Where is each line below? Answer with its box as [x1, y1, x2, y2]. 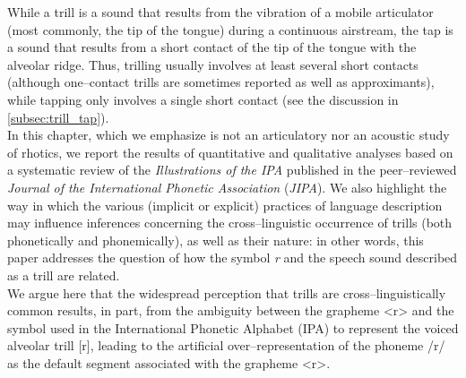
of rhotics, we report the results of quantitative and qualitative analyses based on [7, 142, 453, 161]
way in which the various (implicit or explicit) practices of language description [7, 195, 443, 214]
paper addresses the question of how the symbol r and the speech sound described [7, 248, 458, 267]
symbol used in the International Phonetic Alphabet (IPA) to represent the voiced [7, 318, 459, 337]
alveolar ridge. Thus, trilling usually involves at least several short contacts [7, 55, 419, 73]
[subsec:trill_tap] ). [7, 107, 109, 126]
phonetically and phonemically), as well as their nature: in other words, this [7, 230, 424, 249]
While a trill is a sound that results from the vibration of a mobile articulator [7, 3, 434, 21]
